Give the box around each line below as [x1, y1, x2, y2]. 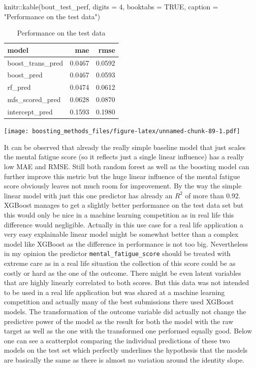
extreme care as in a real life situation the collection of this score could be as [4, 258, 236, 268]
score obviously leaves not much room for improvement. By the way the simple [4, 181, 242, 191]
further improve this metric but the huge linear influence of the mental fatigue [4, 171, 240, 181]
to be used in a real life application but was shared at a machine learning [4, 287, 225, 297]
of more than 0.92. [185, 190, 241, 200]
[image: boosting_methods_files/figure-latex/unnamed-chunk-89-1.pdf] [4, 128, 240, 135]
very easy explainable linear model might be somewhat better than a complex [4, 229, 239, 239]
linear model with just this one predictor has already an [4, 190, 173, 200]
